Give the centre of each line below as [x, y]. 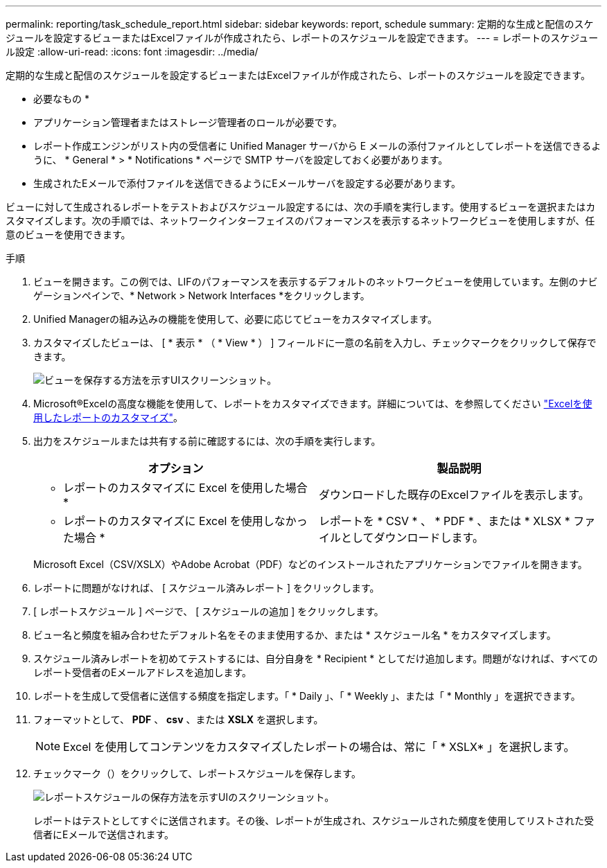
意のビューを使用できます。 [68, 234]
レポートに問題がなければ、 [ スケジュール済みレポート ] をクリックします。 [206, 588]
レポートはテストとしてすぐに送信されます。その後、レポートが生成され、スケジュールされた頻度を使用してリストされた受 [314, 821]
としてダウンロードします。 [412, 538]
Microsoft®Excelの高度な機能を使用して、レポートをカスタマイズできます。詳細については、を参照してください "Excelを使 [313, 404]
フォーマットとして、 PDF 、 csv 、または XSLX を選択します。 [178, 719]
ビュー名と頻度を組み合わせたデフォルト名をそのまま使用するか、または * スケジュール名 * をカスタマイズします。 [295, 635]
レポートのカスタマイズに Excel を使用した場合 [185, 488]
